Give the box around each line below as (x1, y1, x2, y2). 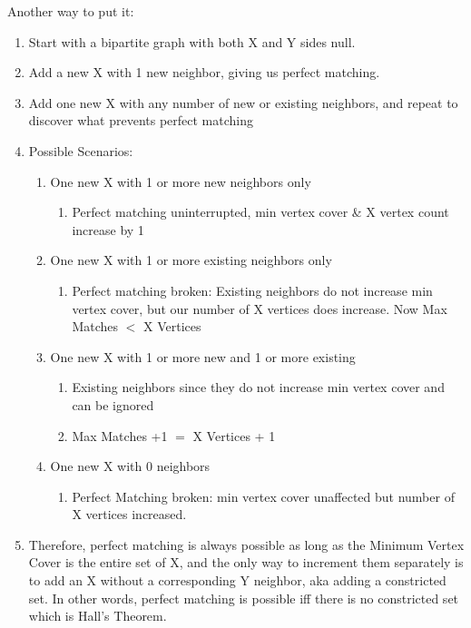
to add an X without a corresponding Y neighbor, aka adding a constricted (28, 571, 446, 590)
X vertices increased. (72, 505, 187, 524)
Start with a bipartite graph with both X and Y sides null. (28, 32, 356, 51)
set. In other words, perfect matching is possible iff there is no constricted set (28, 588, 459, 607)
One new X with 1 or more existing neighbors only (50, 250, 332, 270)
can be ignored (72, 395, 154, 414)
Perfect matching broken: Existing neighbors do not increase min (72, 280, 433, 299)
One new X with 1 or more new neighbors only (50, 172, 311, 191)
